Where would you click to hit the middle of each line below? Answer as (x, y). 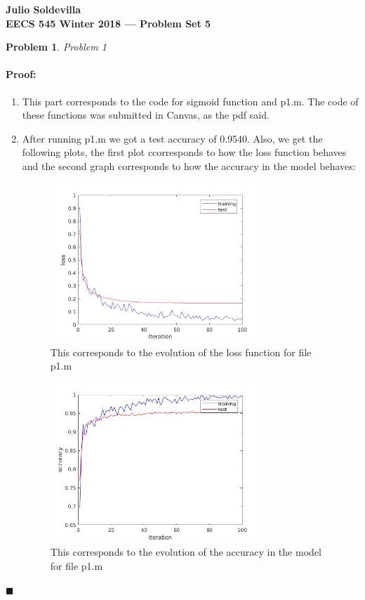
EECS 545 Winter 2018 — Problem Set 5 (108, 23)
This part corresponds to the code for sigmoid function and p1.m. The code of (190, 101)
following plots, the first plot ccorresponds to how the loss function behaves (184, 152)
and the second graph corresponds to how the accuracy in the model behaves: (189, 165)
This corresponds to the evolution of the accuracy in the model (186, 552)
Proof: (21, 74)
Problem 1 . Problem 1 (56, 47)
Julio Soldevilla (44, 9)
